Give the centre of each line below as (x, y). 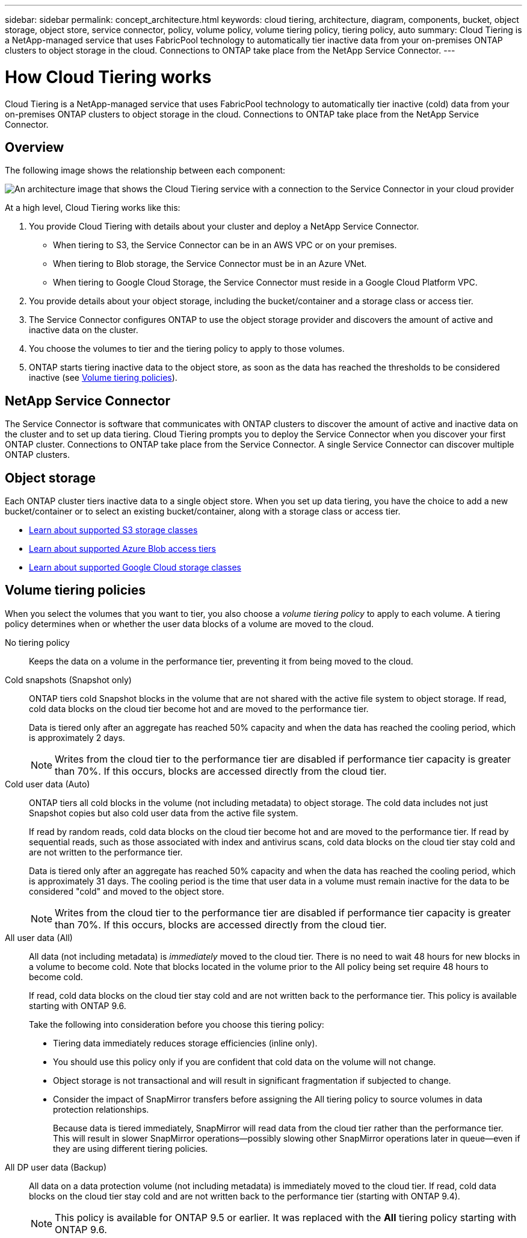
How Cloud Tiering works (108, 77)
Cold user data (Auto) (48, 784)
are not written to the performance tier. (106, 852)
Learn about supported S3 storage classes (113, 530)
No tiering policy (37, 642)
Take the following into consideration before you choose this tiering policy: (177, 1024)
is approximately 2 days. (77, 737)
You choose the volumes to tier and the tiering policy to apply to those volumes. (187, 349)
